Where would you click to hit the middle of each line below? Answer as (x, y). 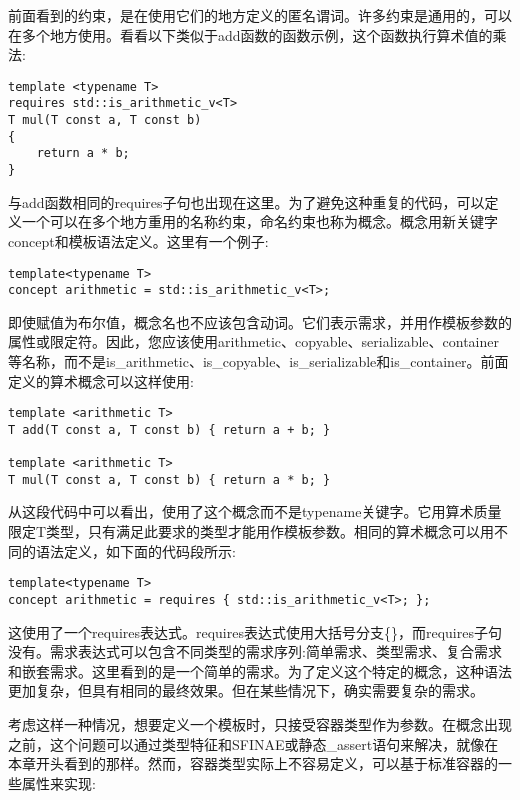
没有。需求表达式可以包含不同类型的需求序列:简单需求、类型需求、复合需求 (255, 651)
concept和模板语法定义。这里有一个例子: (138, 240)
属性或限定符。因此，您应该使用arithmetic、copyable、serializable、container (253, 341)
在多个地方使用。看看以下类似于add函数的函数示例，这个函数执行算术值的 (250, 34)
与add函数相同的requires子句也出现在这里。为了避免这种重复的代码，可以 (246, 201)
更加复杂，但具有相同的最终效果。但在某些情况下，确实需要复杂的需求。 (246, 690)
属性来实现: (58, 782)
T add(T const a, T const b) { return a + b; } (169, 429)
